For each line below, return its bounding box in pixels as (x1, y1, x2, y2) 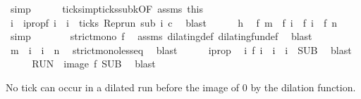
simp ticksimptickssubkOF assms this (10, 1, 204, 15)
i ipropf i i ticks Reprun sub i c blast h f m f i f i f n (10, 15, 337, 29)
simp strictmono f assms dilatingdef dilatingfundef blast (10, 29, 312, 44)
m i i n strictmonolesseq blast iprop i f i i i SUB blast (10, 42, 352, 57)
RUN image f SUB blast (32, 56, 156, 71)
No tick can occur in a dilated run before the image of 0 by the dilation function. (6, 79, 356, 94)
